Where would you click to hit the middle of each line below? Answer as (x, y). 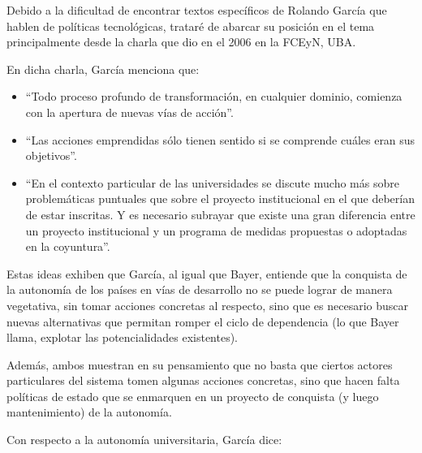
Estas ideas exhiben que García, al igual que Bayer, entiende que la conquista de (207, 273)
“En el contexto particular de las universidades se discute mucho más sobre (212, 182)
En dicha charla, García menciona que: (103, 69)
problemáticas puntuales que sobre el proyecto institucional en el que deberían (220, 198)
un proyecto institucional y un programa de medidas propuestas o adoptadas (216, 230)
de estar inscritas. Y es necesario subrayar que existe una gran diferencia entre (220, 214)
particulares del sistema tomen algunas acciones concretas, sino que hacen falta (203, 380)
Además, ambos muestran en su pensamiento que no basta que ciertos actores (200, 364)
